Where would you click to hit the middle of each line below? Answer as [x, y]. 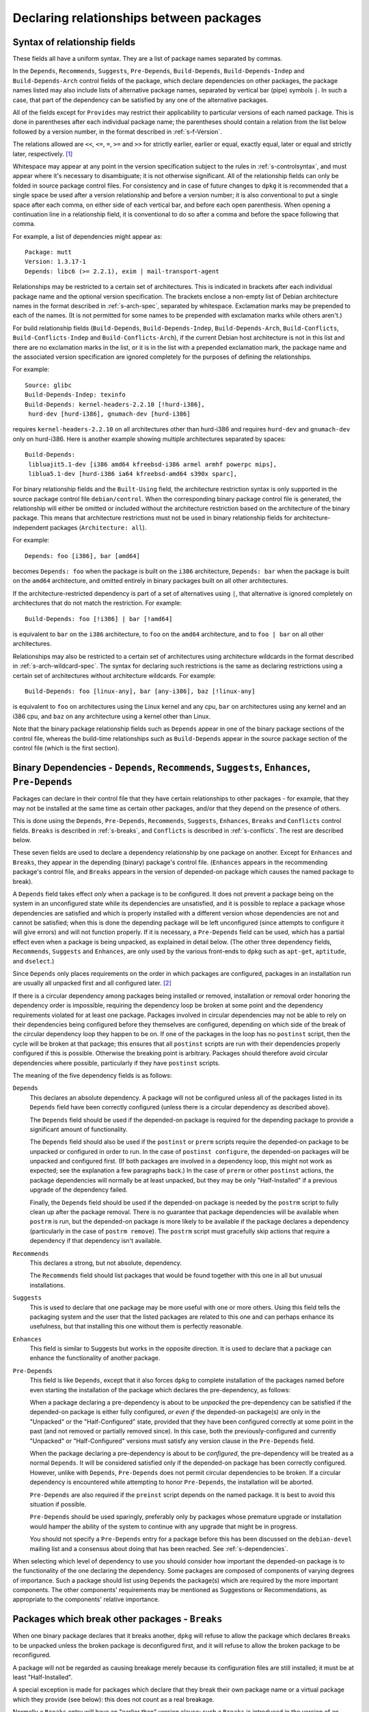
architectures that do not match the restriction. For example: [97, 603]
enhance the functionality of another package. [95, 1358]
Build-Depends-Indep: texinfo [76, 395]
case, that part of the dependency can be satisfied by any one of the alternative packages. [140, 100]
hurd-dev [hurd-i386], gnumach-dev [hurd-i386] [109, 414]
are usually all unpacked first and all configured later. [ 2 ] [92, 983]
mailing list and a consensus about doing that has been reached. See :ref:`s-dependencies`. [159, 1548]
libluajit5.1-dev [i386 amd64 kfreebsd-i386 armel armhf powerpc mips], [153, 464]
